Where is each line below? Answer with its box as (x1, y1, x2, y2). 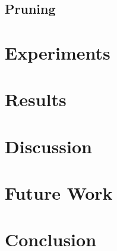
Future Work (5, 181, 113, 205)
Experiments (5, 40, 110, 64)
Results (5, 87, 67, 111)
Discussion (5, 134, 92, 158)
